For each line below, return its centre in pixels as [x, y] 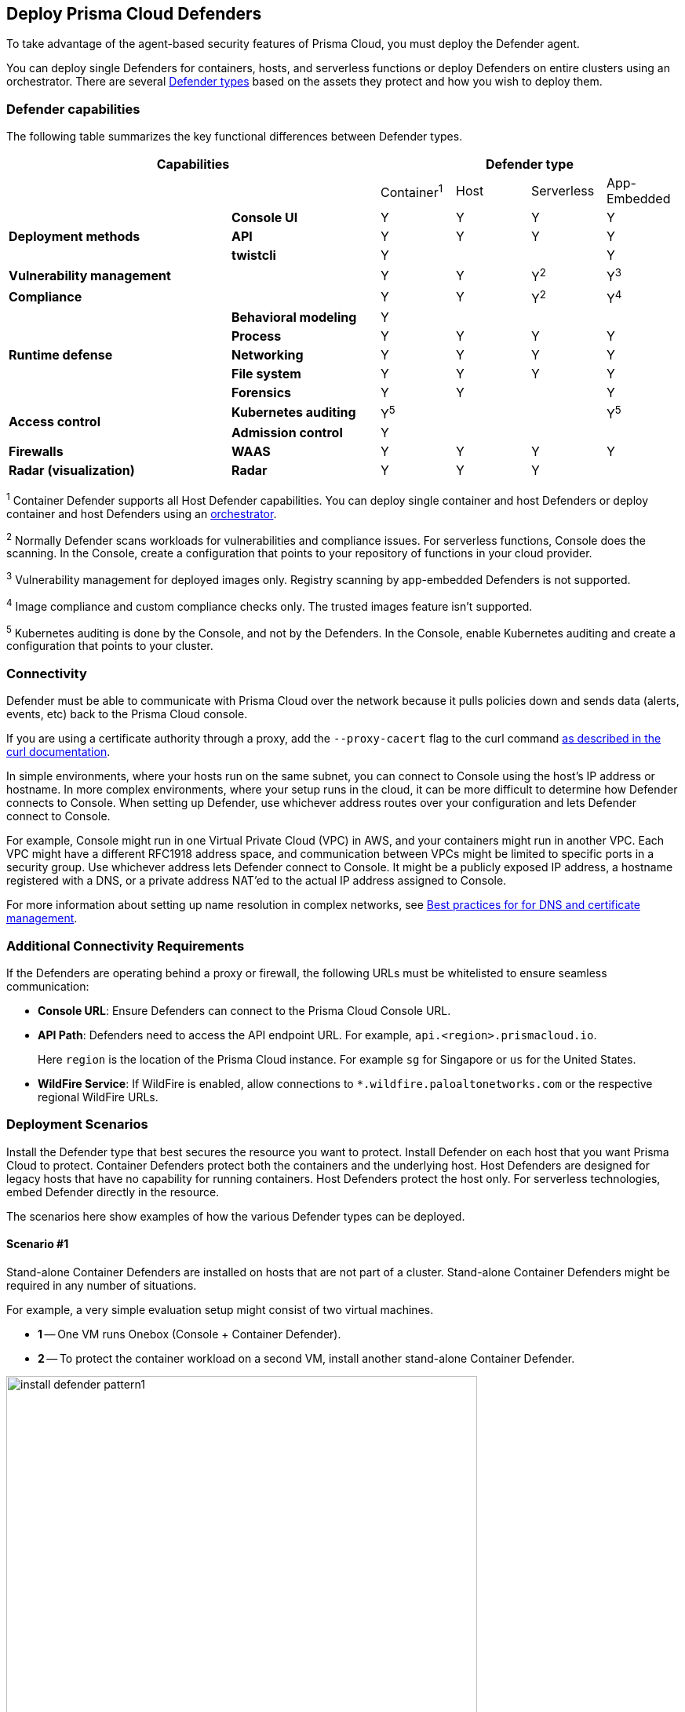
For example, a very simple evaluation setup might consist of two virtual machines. [220, 1309]
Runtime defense [61, 354]
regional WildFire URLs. [98, 1097]
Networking [268, 354]
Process [257, 336]
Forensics [262, 392]
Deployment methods [75, 237]
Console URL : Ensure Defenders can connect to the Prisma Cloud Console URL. [244, 1010]
